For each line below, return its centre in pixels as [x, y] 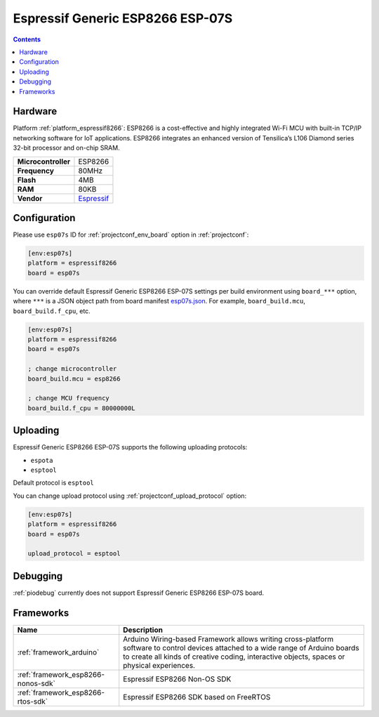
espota [42, 460]
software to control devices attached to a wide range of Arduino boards [241, 647]
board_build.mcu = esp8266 [74, 379]
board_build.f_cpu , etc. [52, 311]
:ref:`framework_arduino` [58, 652]
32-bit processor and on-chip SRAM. [66, 148]
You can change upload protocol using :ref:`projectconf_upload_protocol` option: [130, 496]
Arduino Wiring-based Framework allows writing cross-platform [228, 639]
